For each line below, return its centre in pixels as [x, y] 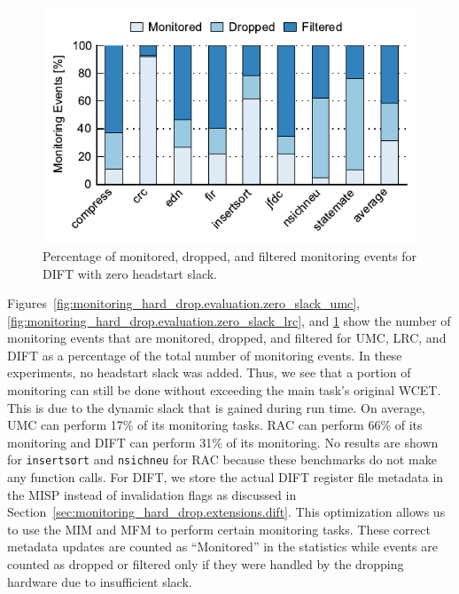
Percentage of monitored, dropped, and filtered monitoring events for [230, 255]
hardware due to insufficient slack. [100, 581]
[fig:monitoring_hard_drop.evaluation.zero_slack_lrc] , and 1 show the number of [229, 320]
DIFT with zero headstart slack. [130, 273]
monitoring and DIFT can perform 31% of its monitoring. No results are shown [223, 442]
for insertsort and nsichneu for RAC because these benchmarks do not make [222, 459]
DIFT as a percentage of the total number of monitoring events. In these [205, 355]
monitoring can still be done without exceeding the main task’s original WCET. [224, 390]
